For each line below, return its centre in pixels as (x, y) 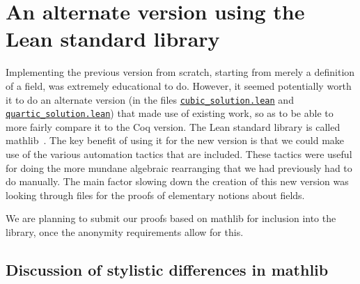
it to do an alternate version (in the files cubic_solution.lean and (150, 99)
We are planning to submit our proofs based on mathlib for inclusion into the (171, 218)
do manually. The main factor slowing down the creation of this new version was (177, 181)
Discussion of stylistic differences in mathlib (167, 269)
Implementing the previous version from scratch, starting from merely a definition (180, 72)
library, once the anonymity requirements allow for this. (125, 231)
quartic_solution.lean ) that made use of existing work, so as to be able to (170, 113)
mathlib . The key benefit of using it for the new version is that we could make (175, 140)
